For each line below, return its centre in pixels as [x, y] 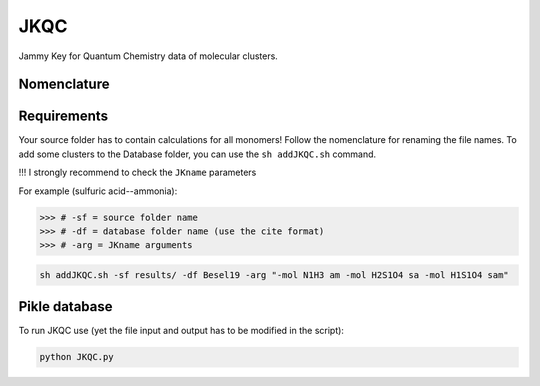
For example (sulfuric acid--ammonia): [98, 191]
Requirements [63, 116]
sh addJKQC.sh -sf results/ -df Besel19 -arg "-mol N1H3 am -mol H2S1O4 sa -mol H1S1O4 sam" [274, 274]
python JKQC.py [76, 357]
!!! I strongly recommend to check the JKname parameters [137, 172]
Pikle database [65, 306]
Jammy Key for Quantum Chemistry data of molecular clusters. [148, 56]
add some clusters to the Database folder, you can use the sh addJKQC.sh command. [197, 154]
